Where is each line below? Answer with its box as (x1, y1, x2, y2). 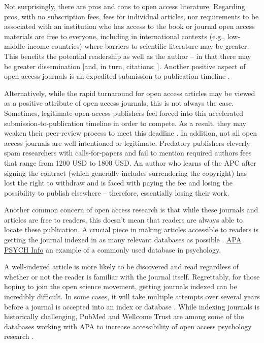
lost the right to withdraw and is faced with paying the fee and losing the (4, 177, 233, 188)
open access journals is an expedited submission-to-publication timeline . (4, 71, 230, 81)
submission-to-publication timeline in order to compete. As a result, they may (4, 117, 246, 128)
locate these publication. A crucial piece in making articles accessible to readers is (4, 224, 259, 235)
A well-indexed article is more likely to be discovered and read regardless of (4, 261, 239, 272)
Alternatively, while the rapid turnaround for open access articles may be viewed (4, 87, 255, 98)
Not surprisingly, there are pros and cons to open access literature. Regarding (4, 1, 245, 11)
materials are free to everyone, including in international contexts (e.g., (4, 30, 225, 41)
